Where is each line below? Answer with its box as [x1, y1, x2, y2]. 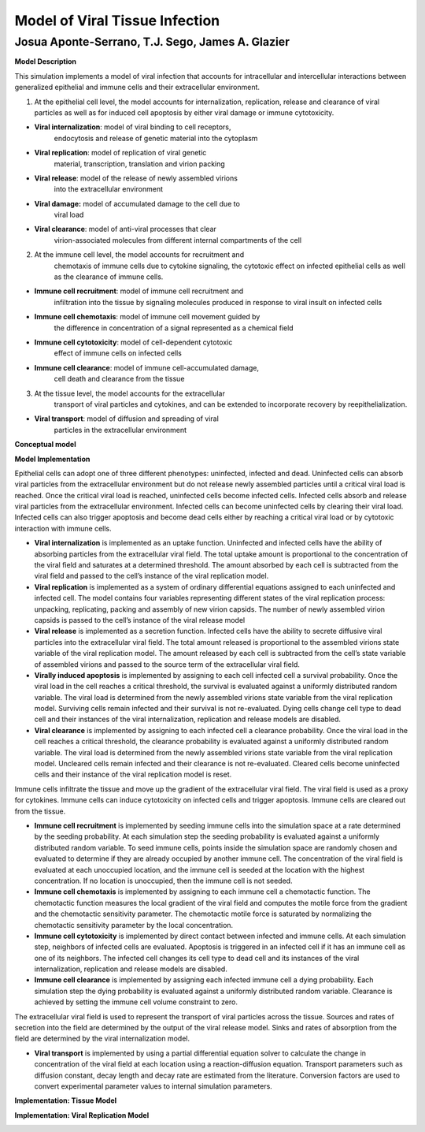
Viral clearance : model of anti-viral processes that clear [34, 225, 216, 234]
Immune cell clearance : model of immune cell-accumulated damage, [34, 363, 260, 372]
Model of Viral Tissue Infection [14, 12, 220, 29]
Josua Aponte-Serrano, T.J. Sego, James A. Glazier [14, 35, 290, 49]
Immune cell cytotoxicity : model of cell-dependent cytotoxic [34, 337, 233, 347]
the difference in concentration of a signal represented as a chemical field [54, 323, 294, 333]
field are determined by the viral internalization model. [14, 1033, 190, 1044]
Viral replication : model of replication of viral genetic [34, 148, 207, 158]
